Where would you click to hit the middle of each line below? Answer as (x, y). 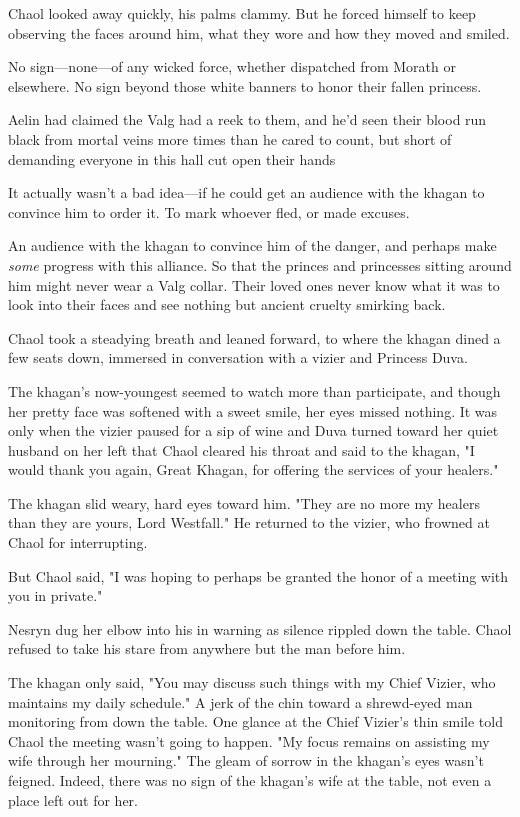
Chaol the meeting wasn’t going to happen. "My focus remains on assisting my (249, 740)
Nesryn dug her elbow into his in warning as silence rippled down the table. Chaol (260, 628)
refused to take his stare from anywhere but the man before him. (207, 648)
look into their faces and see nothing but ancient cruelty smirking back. (227, 304)
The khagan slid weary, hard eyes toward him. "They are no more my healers (244, 502)
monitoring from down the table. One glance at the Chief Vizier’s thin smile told (255, 721)
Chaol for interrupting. (78, 542)
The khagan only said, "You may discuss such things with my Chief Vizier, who (252, 682)
